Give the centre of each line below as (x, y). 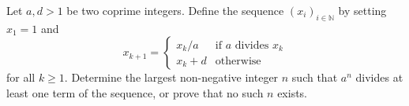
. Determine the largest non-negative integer (171, 77)
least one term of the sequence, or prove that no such (135, 92)
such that (315, 77)
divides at (379, 77)
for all (21, 77)
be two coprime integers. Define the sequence (175, 10)
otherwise (238, 61)
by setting (362, 10)
